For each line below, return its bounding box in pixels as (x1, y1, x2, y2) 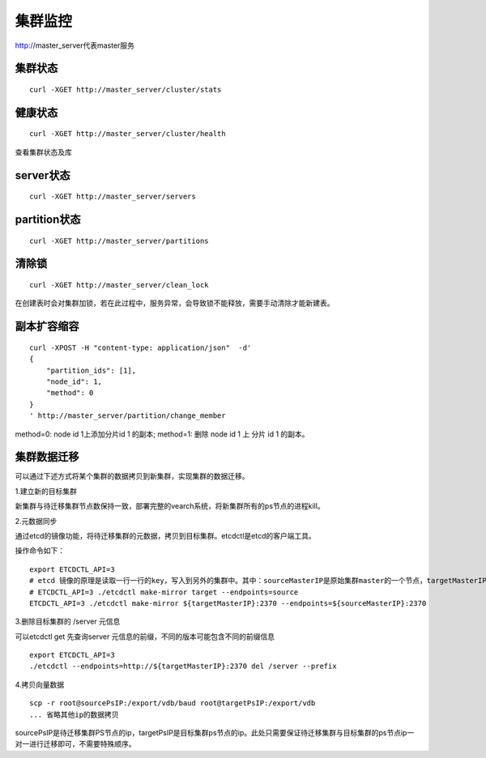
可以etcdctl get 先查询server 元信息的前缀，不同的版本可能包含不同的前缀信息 (15, 632, 275, 641)
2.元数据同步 (15, 516, 58, 526)
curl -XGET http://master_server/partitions (29, 236, 210, 245)
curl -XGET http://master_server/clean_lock (29, 280, 210, 289)
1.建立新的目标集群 (15, 486, 77, 496)
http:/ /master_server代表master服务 (15, 40, 135, 50)
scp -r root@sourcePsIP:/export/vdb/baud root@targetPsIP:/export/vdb (29, 699, 316, 708)
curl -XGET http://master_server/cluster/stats (29, 85, 222, 94)
